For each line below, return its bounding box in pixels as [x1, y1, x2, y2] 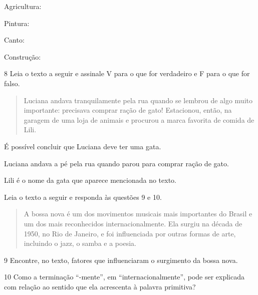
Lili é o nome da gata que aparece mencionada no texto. [4, 175, 176, 185]
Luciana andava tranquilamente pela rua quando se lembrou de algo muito [24, 95, 252, 105]
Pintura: [4, 18, 30, 28]
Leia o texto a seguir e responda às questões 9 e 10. [4, 191, 162, 202]
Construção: [4, 51, 41, 62]
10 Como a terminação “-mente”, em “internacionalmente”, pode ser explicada [4, 271, 245, 282]
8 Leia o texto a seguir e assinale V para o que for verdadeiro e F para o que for [4, 68, 250, 79]
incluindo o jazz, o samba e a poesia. [24, 238, 136, 248]
